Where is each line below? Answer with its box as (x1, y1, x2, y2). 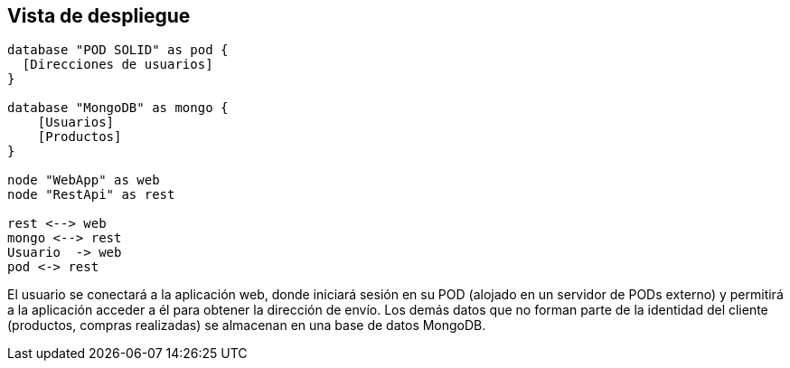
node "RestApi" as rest (7, 187, 175, 203)
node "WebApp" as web (7, 173, 160, 188)
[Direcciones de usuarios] (22, 57, 213, 72)
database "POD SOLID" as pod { (7, 42, 229, 58)
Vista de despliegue (7, 5, 191, 27)
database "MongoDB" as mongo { (7, 100, 229, 116)
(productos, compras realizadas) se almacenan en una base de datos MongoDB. (7, 317, 486, 334)
